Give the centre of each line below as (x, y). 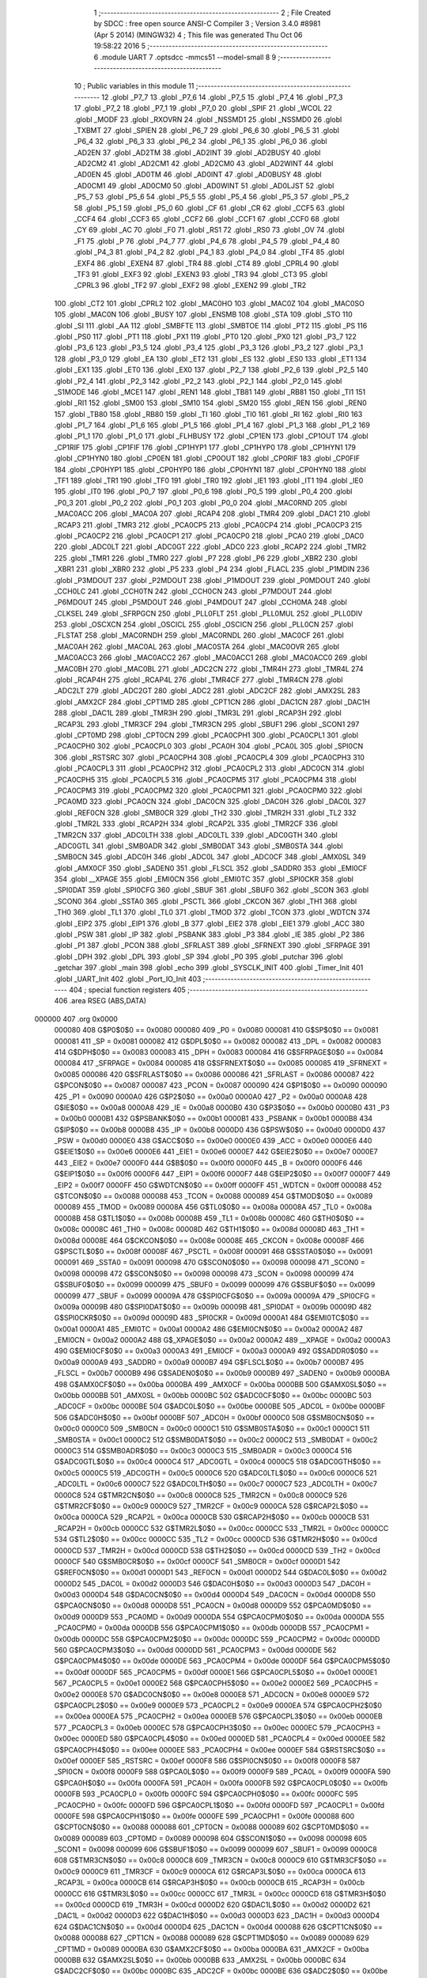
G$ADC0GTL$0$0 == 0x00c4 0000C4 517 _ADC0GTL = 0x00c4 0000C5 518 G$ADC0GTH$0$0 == (218, 1462)
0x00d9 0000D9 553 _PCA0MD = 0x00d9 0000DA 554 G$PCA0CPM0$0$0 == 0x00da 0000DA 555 (219, 1616)
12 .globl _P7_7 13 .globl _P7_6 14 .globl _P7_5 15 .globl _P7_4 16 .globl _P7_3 (222, 97)
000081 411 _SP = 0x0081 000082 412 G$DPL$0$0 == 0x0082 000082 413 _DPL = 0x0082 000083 (218, 1041)
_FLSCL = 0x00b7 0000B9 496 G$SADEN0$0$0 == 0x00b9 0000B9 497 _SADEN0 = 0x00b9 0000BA (222, 1374)
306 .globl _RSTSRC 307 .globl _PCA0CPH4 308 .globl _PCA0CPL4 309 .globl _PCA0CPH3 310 (210, 757)
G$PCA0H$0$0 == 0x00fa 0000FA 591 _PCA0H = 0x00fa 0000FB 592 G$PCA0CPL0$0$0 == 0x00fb (221, 1783)
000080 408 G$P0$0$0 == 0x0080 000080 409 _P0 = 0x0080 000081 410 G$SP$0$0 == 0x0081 (216, 1030)
